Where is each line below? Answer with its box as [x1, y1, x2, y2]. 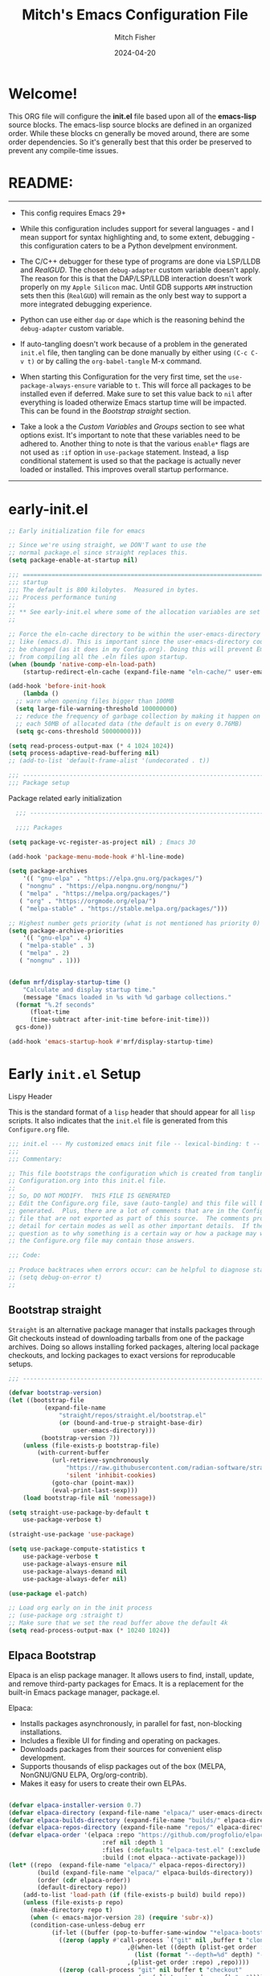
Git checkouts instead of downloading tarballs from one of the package [8, 1333, 244, 1343]
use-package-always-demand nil [22, 1567, 128, 1575]
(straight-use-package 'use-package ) [8, 1530, 135, 1538]
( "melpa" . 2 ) [18, 949, 70, 957]
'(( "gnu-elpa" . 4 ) [22, 934, 92, 942]
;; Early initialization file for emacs [8, 526, 146, 535]
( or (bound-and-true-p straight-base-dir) [59, 1418, 203, 1427]
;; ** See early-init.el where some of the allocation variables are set [8, 608, 261, 616]
